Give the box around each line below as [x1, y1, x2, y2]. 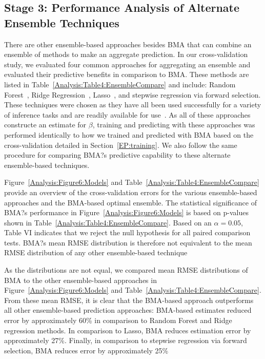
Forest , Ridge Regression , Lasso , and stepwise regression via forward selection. [4, 89, 261, 100]
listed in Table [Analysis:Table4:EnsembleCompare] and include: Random [4, 79, 236, 89]
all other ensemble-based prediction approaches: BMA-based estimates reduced [4, 305, 252, 315]
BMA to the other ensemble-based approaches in [4, 274, 157, 285]
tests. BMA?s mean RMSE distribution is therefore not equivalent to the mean [4, 237, 252, 248]
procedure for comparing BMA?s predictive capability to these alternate [4, 149, 231, 160]
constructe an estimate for [4, 119, 87, 130]
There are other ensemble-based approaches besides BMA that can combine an [4, 39, 252, 49]
